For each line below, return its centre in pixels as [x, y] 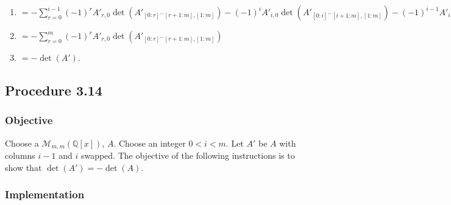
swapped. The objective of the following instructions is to [188, 155]
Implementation [45, 194]
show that [23, 167]
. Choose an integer [150, 143]
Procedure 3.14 [54, 90]
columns [20, 155]
